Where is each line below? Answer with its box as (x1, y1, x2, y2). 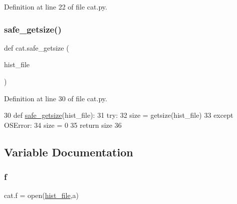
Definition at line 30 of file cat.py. (4, 93, 107, 103)
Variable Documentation (4, 144, 133, 159)
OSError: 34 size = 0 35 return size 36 (4, 119, 122, 130)
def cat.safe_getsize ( (4, 42, 69, 53)
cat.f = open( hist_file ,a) (4, 190, 79, 200)
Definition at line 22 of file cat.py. (4, 2, 107, 12)
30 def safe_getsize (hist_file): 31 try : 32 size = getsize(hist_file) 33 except (4, 110, 233, 120)
